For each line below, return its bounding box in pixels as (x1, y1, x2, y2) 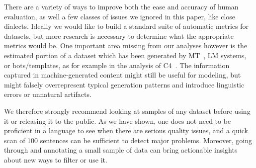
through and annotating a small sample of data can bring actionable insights (4, 145, 238, 155)
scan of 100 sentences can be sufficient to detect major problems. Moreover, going (4, 135, 253, 145)
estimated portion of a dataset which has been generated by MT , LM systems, (4, 50, 247, 60)
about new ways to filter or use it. (4, 154, 107, 165)
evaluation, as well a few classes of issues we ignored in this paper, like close (4, 11, 236, 21)
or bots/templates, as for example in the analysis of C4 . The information (4, 60, 230, 70)
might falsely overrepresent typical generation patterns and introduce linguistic (4, 79, 245, 89)
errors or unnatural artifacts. (4, 89, 91, 99)
